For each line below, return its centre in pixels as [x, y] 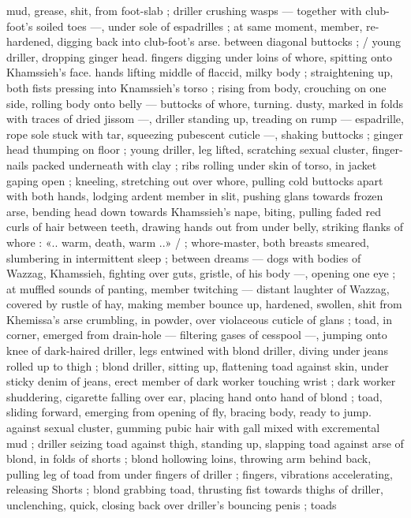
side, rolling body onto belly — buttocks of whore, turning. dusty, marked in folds [205, 103]
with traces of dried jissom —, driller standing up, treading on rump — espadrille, [205, 119]
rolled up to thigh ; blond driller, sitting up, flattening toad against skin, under [198, 365]
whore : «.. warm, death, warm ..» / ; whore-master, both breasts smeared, [188, 242]
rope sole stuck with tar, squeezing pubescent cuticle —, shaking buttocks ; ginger [205, 134]
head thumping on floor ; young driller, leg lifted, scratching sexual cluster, [187, 149]
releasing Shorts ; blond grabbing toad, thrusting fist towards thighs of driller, [195, 489]
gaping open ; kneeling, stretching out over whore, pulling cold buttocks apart [195, 180]
